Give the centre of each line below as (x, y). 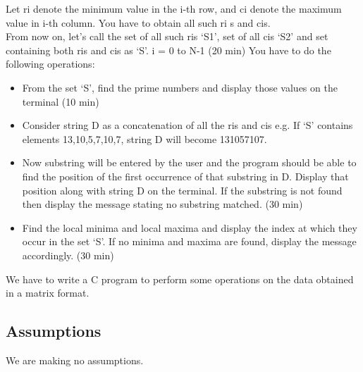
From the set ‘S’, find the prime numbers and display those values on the (180, 87)
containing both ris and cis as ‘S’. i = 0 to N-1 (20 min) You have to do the (168, 50)
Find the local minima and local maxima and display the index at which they (190, 227)
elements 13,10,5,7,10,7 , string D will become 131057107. (144, 138)
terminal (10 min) (61, 101)
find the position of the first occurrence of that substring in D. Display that (185, 176)
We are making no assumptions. (75, 360)
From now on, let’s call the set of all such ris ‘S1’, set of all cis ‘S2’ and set (167, 36)
